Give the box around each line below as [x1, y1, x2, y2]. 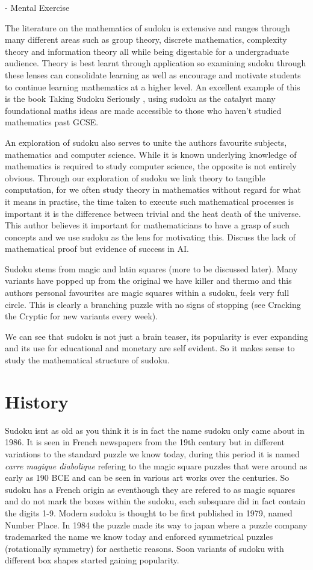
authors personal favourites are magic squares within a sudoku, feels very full [5, 286, 290, 299]
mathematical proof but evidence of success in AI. [5, 242, 189, 255]
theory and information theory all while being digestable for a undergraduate [5, 45, 290, 57]
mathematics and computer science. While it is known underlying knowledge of [5, 148, 297, 160]
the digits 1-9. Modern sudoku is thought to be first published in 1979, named [5, 506, 293, 519]
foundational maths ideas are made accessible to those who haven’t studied [5, 104, 282, 116]
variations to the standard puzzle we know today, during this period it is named [5, 447, 300, 460]
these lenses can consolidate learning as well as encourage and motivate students [5, 68, 301, 81]
